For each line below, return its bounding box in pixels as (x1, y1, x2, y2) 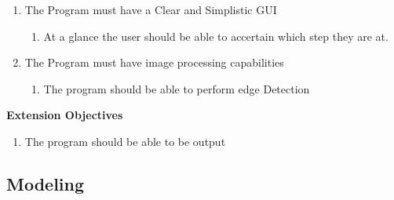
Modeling (6, 171, 85, 195)
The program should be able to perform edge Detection (43, 80, 310, 96)
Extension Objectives (6, 107, 123, 123)
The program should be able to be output (24, 133, 226, 149)
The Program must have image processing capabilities (24, 54, 284, 71)
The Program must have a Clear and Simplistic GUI (24, 2, 277, 17)
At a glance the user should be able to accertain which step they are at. (43, 27, 389, 44)
